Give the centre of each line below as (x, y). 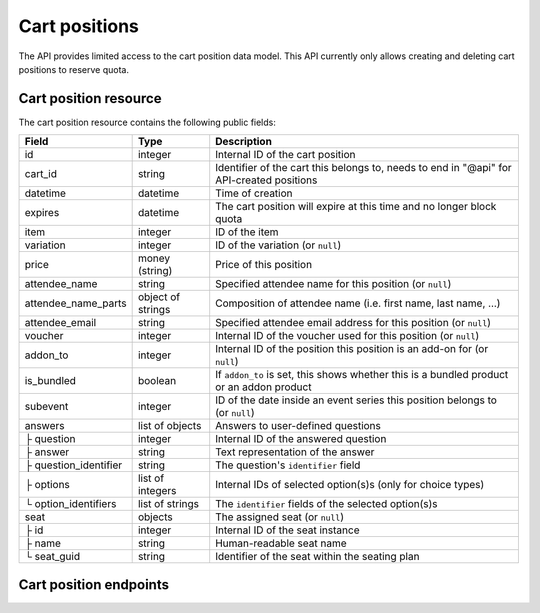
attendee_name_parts (75, 303)
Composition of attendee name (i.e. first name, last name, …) (358, 303)
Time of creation (254, 193)
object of (158, 297)
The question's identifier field (288, 465)
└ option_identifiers (70, 504)
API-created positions (266, 180)
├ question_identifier (73, 465)
